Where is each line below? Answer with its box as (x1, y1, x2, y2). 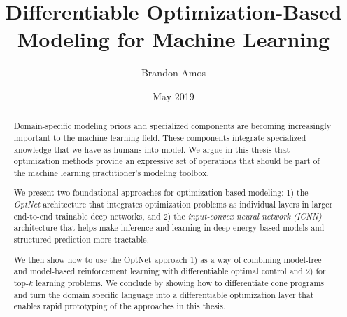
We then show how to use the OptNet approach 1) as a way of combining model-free (13, 253, 322, 265)
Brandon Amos (141, 65, 206, 80)
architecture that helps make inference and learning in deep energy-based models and (13, 222, 325, 234)
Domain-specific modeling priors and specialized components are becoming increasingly (13, 120, 331, 132)
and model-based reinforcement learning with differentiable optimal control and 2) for (13, 265, 326, 277)
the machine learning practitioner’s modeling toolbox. (13, 166, 209, 178)
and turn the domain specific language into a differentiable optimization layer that (13, 288, 314, 300)
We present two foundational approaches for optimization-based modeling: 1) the (13, 187, 309, 198)
